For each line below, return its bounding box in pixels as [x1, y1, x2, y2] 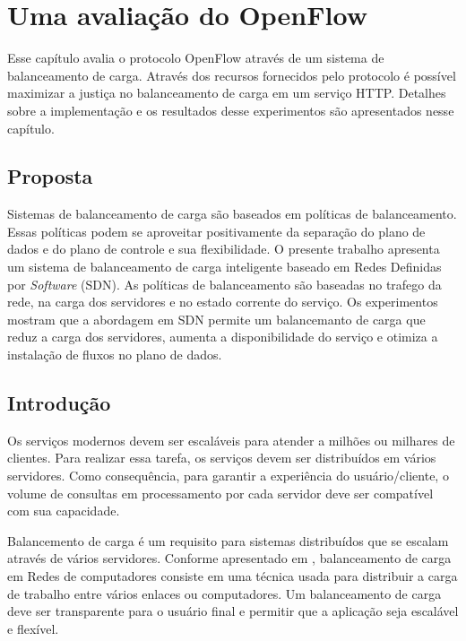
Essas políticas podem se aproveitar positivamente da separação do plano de [7, 221, 426, 240]
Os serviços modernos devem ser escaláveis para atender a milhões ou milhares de [7, 430, 455, 449]
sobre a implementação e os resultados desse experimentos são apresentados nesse [7, 100, 454, 119]
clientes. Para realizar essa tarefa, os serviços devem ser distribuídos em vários [7, 448, 436, 467]
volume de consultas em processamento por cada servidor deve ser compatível [7, 483, 434, 502]
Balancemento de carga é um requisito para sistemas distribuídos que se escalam [7, 531, 449, 550]
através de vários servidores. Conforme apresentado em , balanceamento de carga [7, 549, 452, 567]
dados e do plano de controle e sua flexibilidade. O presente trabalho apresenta [7, 239, 440, 258]
